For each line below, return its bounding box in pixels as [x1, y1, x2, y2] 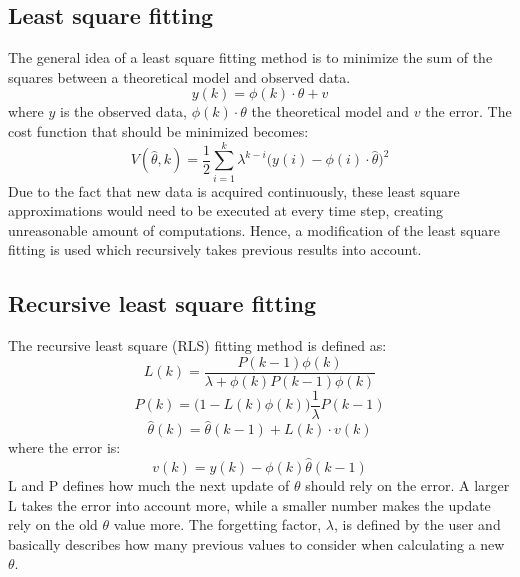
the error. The [425, 101, 512, 122]
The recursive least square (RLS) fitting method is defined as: [8, 335, 387, 356]
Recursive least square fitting [8, 288, 317, 319]
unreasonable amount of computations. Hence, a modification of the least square [8, 219, 500, 240]
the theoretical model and [251, 101, 410, 122]
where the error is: [8, 437, 121, 458]
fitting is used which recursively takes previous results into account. [8, 239, 422, 260]
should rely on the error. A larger [305, 475, 510, 496]
